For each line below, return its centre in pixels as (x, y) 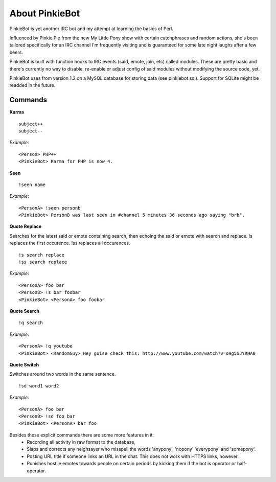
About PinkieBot (45, 13)
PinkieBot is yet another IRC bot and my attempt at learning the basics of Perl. (91, 29)
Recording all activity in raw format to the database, (81, 442)
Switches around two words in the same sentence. (63, 374)
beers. (16, 52)
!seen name (32, 185)
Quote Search (24, 311)
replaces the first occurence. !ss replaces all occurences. (70, 243)
